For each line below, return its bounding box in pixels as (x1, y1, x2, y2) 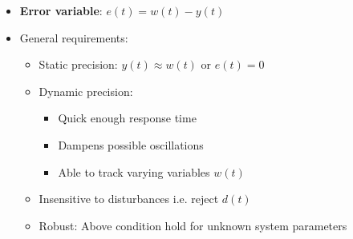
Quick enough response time (58, 110, 197, 126)
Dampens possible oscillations (58, 136, 204, 153)
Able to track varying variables (58, 163, 210, 180)
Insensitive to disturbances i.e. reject (39, 190, 219, 207)
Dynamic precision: (39, 82, 133, 99)
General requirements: (19, 29, 128, 46)
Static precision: (39, 56, 118, 73)
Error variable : (19, 2, 103, 18)
